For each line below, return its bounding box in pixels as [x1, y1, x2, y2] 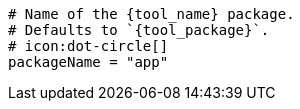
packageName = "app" [8, 54, 169, 70]
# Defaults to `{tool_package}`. [8, 22, 270, 38]
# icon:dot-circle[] [8, 38, 169, 54]
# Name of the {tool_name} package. [8, 6, 295, 22]
